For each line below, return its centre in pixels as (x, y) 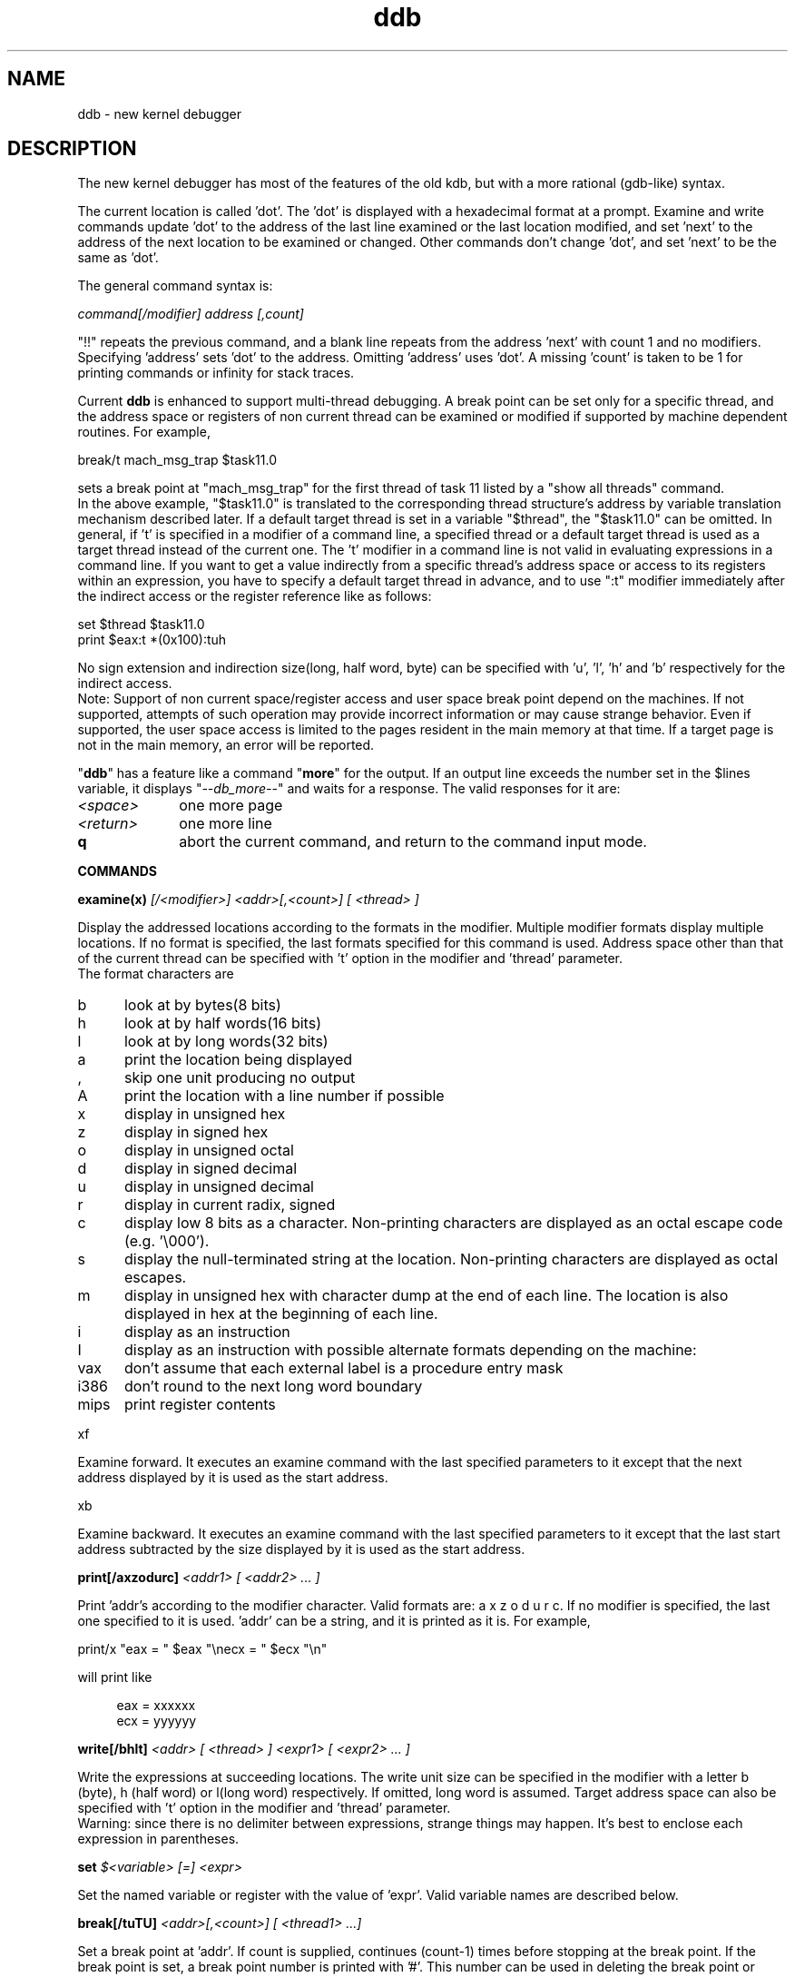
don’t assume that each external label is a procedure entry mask (344, 1368)
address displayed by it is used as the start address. (233, 1478)
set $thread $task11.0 (141, 625)
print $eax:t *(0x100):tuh (152, 640)
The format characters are (156, 974)
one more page (231, 806)
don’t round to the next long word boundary (273, 1387)
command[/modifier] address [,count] (191, 314)
